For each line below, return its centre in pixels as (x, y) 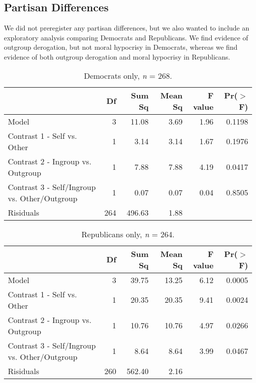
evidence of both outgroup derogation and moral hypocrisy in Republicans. (117, 56)
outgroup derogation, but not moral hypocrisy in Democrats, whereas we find (121, 47)
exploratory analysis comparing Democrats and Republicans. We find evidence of (126, 37)
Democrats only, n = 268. (128, 75)
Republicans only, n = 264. (128, 234)
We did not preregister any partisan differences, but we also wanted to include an (127, 28)
